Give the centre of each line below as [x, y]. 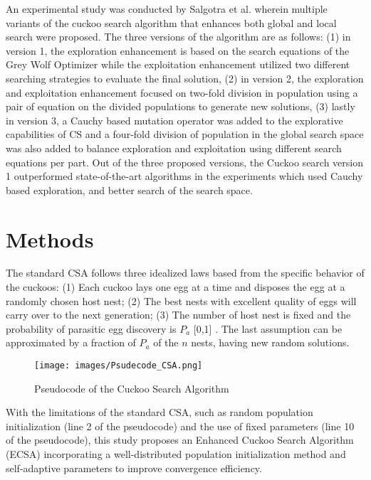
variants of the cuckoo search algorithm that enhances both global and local [171, 22]
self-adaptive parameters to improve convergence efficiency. [134, 468]
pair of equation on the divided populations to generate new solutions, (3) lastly [181, 106]
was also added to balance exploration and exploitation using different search [174, 148]
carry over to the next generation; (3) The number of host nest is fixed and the [178, 315]
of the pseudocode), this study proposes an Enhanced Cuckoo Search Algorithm [180, 440]
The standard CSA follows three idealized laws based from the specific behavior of [185, 273]
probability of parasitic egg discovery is [91, 328]
